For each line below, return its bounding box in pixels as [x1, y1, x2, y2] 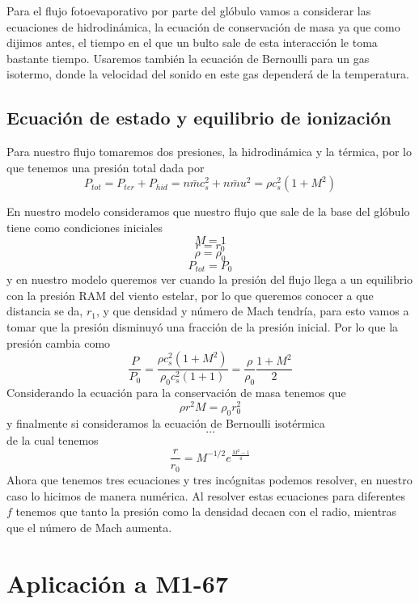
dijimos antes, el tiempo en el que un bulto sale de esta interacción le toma [6, 34, 378, 51]
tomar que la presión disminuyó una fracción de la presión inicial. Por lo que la [6, 319, 399, 336]
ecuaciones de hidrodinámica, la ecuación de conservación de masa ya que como [6, 18, 400, 35]
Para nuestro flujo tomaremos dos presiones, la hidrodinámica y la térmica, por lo [6, 143, 412, 160]
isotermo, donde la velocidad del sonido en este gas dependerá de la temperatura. [6, 65, 409, 82]
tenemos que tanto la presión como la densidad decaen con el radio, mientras [15, 503, 397, 520]
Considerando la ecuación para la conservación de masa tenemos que [6, 384, 346, 401]
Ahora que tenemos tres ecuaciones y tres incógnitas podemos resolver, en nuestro [6, 471, 413, 488]
